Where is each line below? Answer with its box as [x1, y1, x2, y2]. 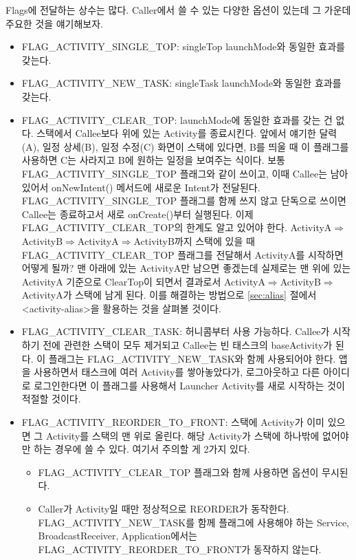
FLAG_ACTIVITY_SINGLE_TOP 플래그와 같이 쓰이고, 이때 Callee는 [21, 166, 328, 180]
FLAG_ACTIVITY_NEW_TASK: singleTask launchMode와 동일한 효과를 [21, 76, 342, 90]
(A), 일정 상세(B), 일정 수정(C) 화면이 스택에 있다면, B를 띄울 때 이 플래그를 [21, 139, 349, 153]
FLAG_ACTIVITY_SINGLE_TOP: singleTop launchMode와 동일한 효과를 [21, 39, 345, 54]
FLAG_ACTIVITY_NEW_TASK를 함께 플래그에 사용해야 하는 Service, [38, 515, 350, 529]
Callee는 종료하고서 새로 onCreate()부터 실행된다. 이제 [21, 206, 254, 221]
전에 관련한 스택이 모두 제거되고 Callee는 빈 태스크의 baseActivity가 [43, 338, 333, 352]
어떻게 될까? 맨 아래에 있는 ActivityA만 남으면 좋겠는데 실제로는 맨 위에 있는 [21, 261, 351, 275]
